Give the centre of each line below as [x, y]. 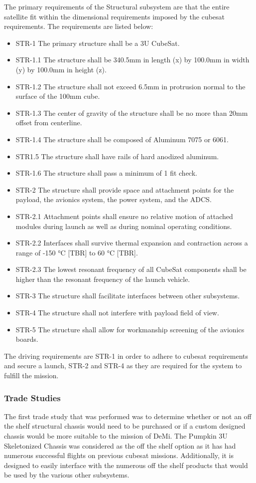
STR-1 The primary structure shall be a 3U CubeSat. [98, 43]
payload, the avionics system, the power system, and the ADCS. [114, 199]
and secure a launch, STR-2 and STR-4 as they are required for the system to [123, 365]
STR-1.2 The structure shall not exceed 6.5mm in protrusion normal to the [130, 86]
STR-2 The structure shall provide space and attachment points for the [125, 189]
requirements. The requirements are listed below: [79, 26]
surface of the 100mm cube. [58, 96]
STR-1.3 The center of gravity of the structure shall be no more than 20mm [132, 113]
